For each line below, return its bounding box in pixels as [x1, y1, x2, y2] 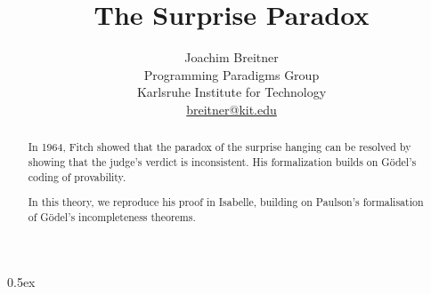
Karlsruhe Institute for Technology [136, 83, 327, 101]
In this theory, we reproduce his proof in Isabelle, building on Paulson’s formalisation [28, 195, 424, 210]
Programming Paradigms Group [143, 65, 320, 83]
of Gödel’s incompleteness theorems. [28, 209, 196, 224]
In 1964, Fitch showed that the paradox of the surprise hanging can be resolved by [28, 139, 411, 155]
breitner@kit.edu [186, 99, 277, 118]
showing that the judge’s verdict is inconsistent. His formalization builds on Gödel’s [28, 154, 417, 169]
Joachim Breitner [184, 48, 279, 67]
